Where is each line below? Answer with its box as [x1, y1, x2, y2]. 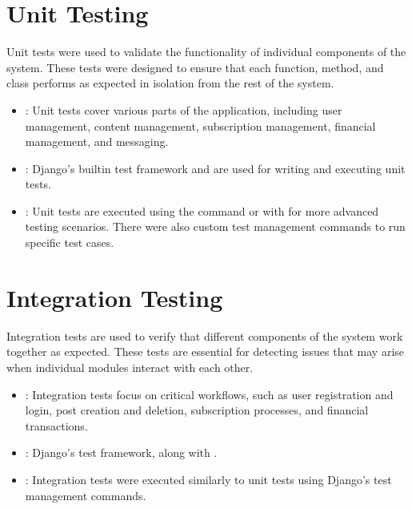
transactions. [25, 417, 88, 434]
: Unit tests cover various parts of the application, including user [25, 101, 342, 118]
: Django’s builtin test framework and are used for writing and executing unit [25, 160, 406, 176]
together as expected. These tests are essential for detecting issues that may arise [6, 343, 405, 360]
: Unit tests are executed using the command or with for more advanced [25, 202, 379, 219]
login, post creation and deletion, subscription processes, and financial [25, 402, 369, 418]
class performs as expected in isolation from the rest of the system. [6, 75, 334, 91]
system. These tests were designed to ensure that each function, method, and [6, 59, 384, 75]
